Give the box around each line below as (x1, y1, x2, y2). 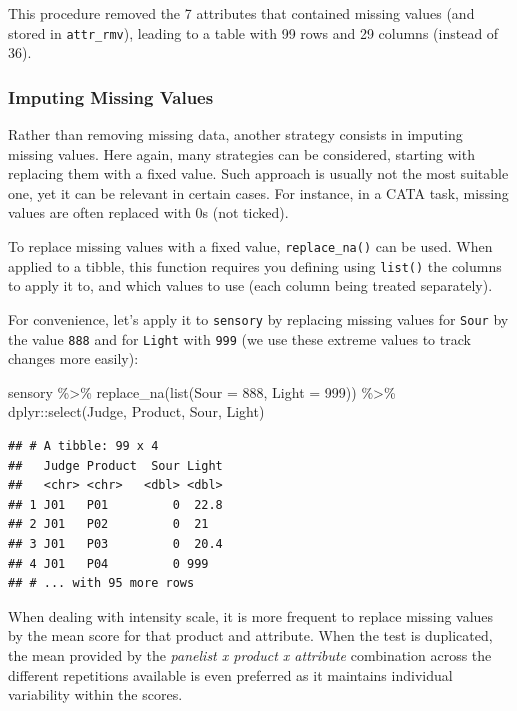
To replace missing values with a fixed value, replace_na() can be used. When (8, 236, 493, 257)
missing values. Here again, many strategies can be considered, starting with (8, 143, 475, 164)
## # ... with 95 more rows (8, 576, 195, 591)
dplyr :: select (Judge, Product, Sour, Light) (8, 401, 265, 422)
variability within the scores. (8, 684, 183, 705)
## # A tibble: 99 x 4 (8, 439, 159, 454)
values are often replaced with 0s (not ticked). (8, 202, 289, 223)
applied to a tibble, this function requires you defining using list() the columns (8, 255, 502, 276)
